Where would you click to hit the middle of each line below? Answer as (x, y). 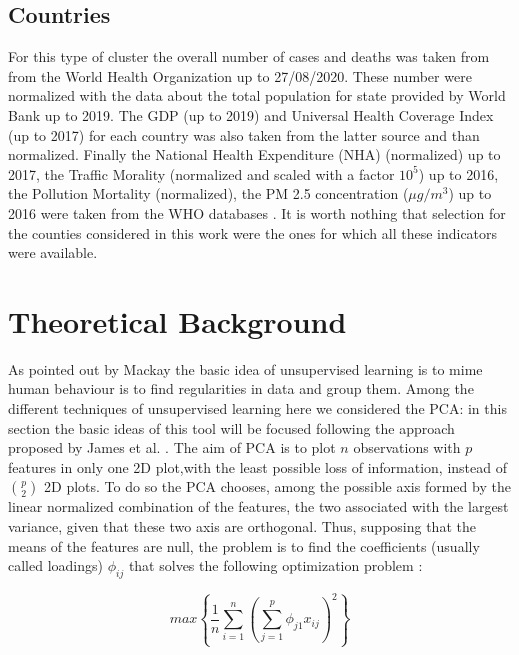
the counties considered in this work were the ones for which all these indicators (253, 232)
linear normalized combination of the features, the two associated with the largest (258, 506)
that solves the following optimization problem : (275, 565)
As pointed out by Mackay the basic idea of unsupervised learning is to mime (245, 368)
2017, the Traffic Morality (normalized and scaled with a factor (201, 173)
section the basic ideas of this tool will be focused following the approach (231, 427)
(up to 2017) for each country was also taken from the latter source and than (244, 134)
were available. (53, 252)
